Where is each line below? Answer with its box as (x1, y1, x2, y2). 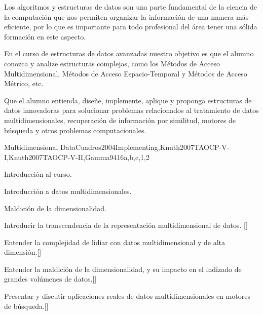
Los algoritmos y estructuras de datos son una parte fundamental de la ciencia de (4, 2, 257, 12)
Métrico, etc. (4, 78, 44, 89)
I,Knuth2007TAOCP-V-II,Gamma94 (4, 151, 117, 162)
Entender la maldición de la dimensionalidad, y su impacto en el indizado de (4, 263, 242, 274)
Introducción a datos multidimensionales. (4, 185, 132, 196)
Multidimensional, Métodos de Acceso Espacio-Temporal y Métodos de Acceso (4, 68, 247, 78)
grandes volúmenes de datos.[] (4, 273, 97, 284)
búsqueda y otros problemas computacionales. (4, 125, 146, 135)
